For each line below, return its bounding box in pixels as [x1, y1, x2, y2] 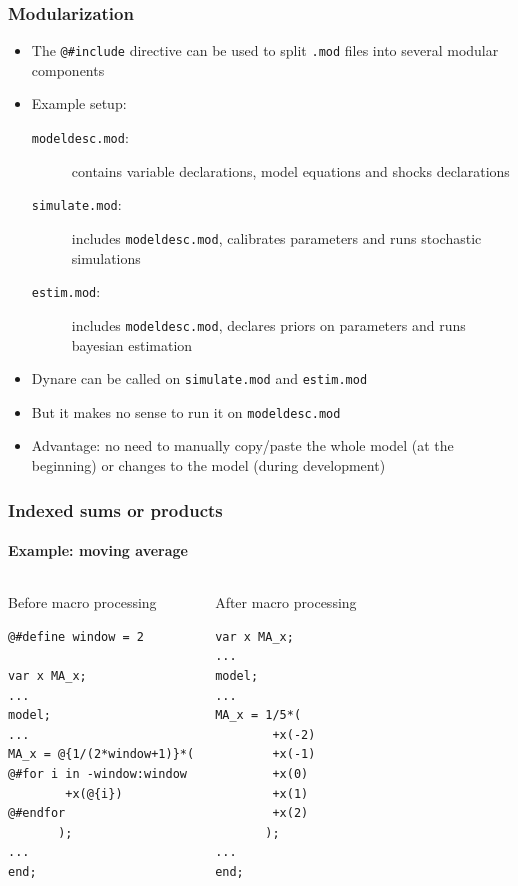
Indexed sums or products [8, 497, 223, 522]
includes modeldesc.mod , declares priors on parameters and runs [71, 314, 466, 335]
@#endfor [8, 806, 66, 821]
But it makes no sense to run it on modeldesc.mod [31, 401, 341, 422]
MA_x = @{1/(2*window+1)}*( [8, 747, 195, 762]
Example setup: [31, 93, 127, 114]
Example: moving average [8, 540, 188, 561]
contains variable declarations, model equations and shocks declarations [71, 160, 510, 181]
